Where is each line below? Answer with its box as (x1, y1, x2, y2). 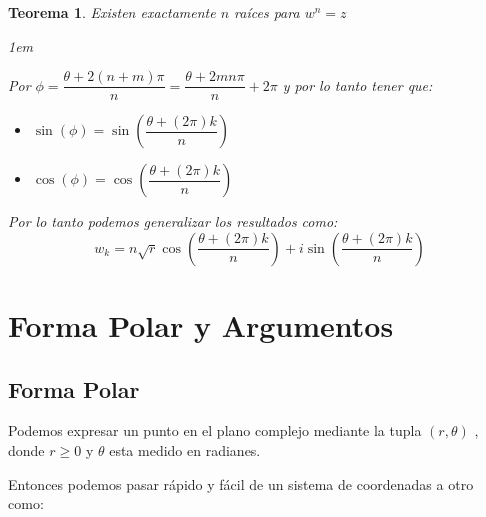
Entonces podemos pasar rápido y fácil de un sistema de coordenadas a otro (8, 473, 474, 494)
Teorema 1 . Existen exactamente (8, 2, 216, 22)
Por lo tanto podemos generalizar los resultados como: (8, 211, 338, 232)
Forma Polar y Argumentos (8, 305, 394, 346)
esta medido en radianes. (109, 440, 261, 461)
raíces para (234, 2, 300, 22)
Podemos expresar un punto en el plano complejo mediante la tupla (8, 420, 422, 441)
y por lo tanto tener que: (282, 74, 433, 95)
